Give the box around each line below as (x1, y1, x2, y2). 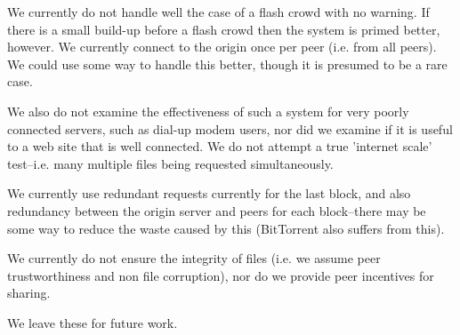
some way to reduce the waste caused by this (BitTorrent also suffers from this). (7, 219, 445, 237)
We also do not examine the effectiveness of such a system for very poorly (7, 101, 409, 120)
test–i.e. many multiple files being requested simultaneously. (7, 154, 334, 172)
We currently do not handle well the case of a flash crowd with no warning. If (7, 3, 430, 20)
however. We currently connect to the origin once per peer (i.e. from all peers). (7, 37, 437, 56)
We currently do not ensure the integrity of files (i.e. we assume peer (7, 249, 381, 267)
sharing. (7, 283, 51, 302)
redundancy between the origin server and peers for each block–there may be (7, 201, 426, 219)
